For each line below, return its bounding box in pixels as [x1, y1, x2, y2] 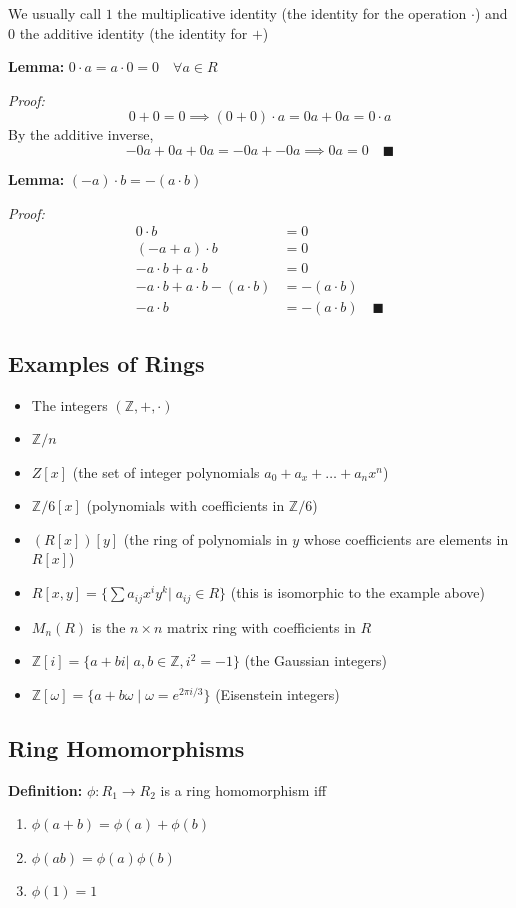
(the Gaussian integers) [244, 650, 387, 671]
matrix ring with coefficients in [167, 616, 356, 637]
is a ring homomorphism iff [160, 779, 327, 800]
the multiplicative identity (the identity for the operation [117, 3, 467, 23]
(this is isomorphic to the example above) [230, 582, 485, 603]
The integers [31, 394, 108, 415]
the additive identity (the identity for [19, 22, 248, 43]
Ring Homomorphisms [8, 732, 245, 763]
